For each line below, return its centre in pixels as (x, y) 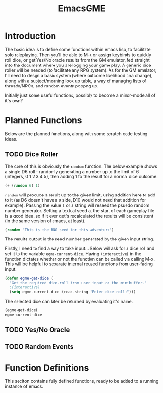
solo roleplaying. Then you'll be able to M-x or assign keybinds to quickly (78, 55)
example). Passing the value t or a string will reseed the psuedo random (77, 205)
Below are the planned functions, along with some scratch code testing (76, 134)
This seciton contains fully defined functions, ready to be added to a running (82, 381)
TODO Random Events (39, 347)
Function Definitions (47, 368)
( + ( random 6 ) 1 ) (23, 186)
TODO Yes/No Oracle (37, 330)
